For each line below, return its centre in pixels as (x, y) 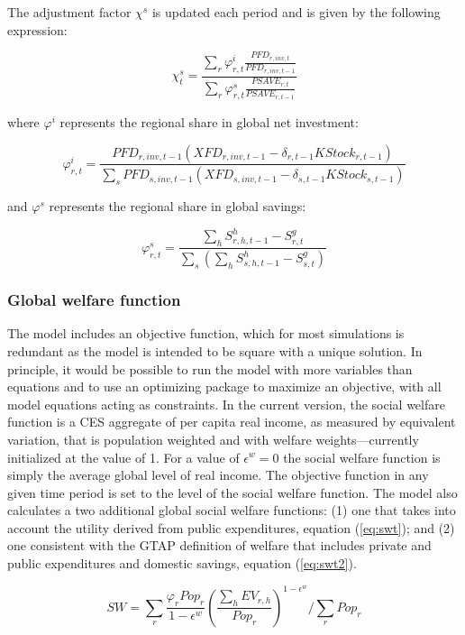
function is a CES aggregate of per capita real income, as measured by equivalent (232, 422)
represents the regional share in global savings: (178, 206)
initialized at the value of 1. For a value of (123, 457)
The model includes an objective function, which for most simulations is (206, 333)
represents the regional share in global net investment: (209, 121)
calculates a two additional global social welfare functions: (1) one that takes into (232, 510)
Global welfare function (94, 300)
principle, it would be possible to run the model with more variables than (210, 368)
